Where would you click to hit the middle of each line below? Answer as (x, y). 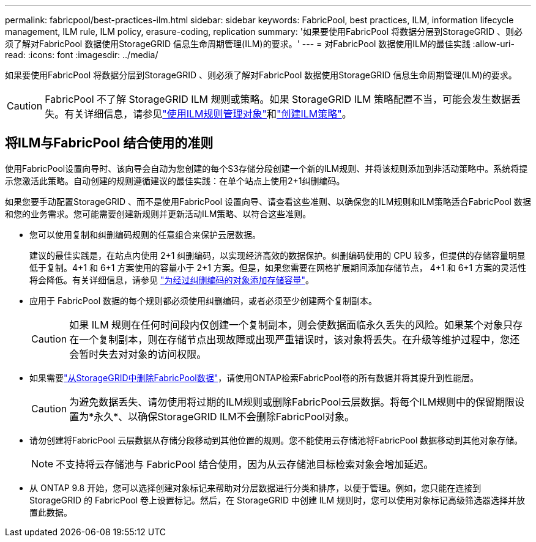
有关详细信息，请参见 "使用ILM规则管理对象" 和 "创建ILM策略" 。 (208, 114)
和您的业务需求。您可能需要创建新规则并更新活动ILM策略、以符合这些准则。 (158, 213)
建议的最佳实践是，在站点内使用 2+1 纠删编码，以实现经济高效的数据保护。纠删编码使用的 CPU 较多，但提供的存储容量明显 (277, 255)
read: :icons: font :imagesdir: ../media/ (82, 55)
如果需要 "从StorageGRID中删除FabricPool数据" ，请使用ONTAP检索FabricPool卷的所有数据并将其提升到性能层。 (254, 377)
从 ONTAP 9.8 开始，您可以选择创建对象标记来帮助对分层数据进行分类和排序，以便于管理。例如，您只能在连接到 (255, 488)
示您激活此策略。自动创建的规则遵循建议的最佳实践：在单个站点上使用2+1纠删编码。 (175, 180)
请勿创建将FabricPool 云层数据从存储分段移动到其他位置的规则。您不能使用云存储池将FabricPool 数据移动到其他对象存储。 (276, 440)
